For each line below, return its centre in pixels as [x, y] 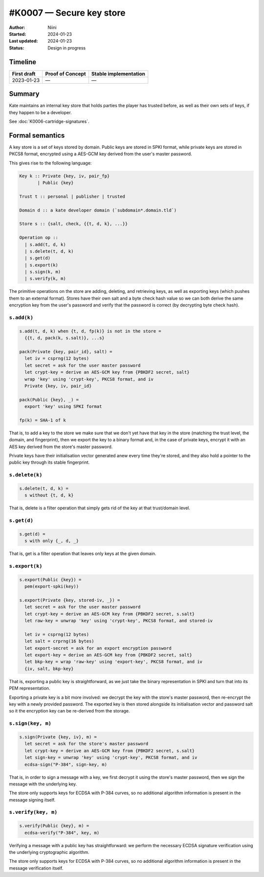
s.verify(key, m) [33, 812]
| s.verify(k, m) [45, 279]
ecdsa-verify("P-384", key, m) [62, 833]
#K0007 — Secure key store [67, 13]
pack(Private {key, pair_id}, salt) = [66, 352]
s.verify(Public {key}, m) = [54, 826]
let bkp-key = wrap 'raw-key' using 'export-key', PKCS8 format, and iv [114, 662]
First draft [24, 73]
